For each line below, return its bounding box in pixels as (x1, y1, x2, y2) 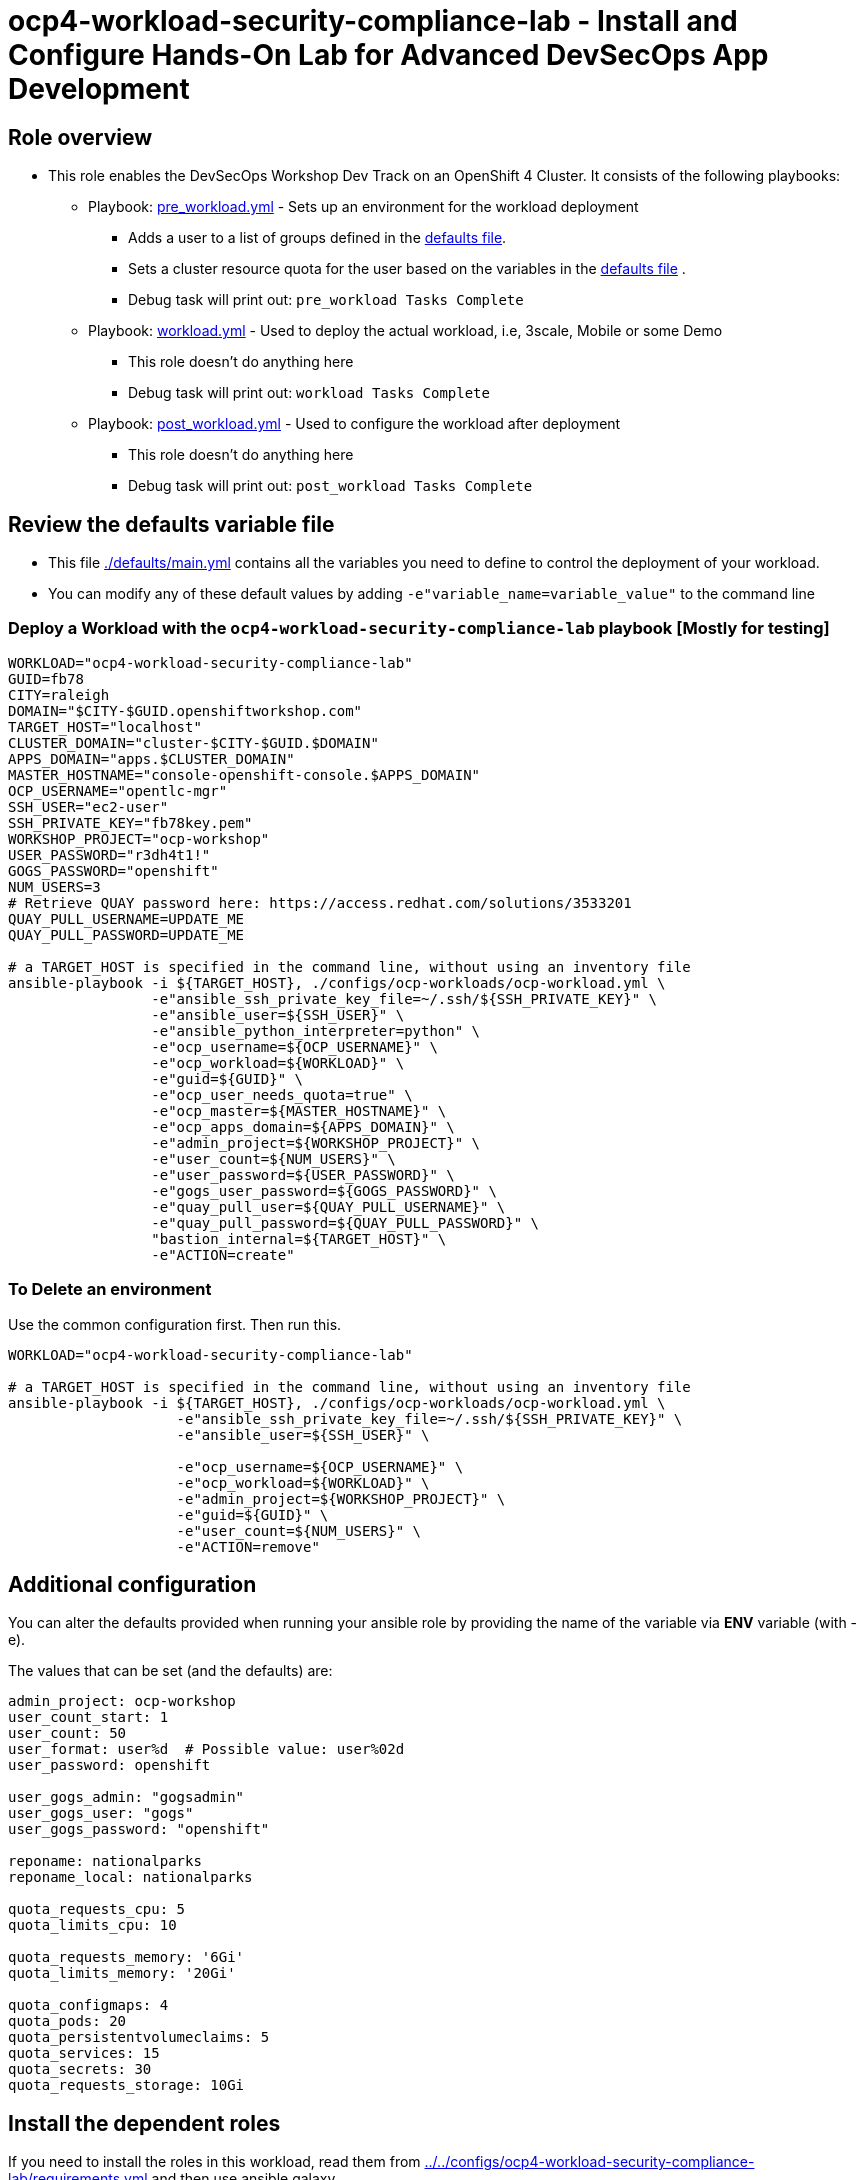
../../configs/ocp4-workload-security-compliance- (424, 2153, 755, 2171)
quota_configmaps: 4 (8, 1997, 169, 2014)
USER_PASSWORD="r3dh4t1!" (8, 846, 211, 863)
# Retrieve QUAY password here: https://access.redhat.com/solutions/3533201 (8, 894, 632, 911)
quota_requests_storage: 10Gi (8, 2077, 245, 2094)
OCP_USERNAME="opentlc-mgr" (8, 782, 228, 799)
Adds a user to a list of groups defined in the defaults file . (128, 229, 507, 247)
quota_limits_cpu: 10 (8, 1917, 177, 1934)
